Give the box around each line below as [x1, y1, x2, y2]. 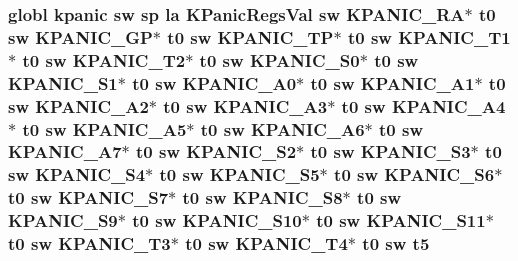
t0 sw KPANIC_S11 [316, 208, 486, 233]
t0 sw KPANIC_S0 [199, 47, 360, 72]
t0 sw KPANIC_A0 [132, 70, 297, 95]
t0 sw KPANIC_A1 [310, 70, 475, 95]
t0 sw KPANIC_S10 [132, 208, 302, 233]
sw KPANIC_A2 [8, 93, 149, 118]
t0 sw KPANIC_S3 [310, 139, 471, 164]
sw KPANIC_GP [8, 24, 153, 49]
